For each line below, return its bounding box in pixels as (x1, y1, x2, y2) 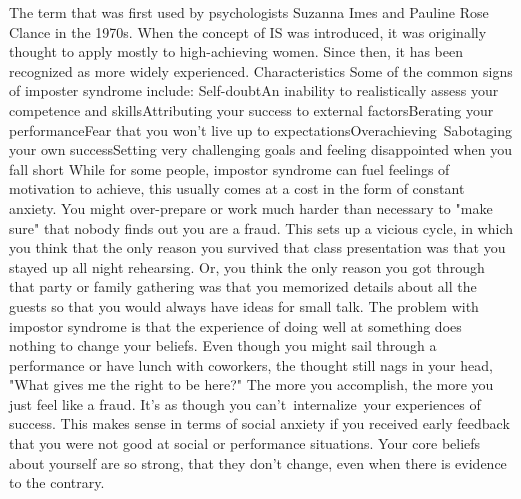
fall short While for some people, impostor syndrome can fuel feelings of (9, 158, 450, 179)
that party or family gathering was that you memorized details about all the (9, 276, 477, 297)
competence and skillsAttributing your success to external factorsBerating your (9, 99, 494, 120)
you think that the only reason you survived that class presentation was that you (9, 237, 506, 258)
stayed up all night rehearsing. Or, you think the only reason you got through (9, 256, 485, 277)
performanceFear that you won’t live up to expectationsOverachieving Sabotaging (9, 119, 512, 140)
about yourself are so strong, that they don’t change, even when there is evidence (9, 452, 507, 473)
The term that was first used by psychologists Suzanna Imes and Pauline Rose (9, 2, 489, 22)
